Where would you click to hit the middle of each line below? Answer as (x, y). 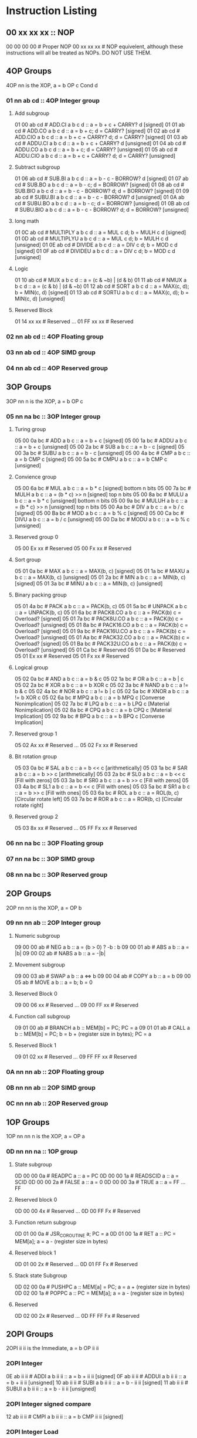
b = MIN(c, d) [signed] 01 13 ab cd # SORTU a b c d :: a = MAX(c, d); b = (102, 293)
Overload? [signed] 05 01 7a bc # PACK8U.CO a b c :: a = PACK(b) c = (99, 618)
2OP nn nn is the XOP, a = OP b (44, 908)
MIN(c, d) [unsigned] (40, 299)
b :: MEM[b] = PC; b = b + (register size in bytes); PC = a (83, 1034)
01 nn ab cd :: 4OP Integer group (53, 100)
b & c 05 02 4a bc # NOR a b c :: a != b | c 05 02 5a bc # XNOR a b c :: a (101, 691)
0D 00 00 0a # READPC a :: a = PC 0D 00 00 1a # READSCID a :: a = (96, 1176)
